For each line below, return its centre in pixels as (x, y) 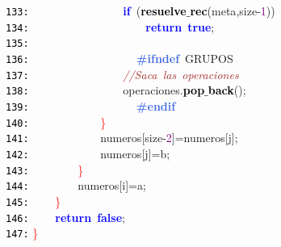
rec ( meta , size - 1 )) (233, 10)
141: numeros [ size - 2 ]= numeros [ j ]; (122, 138)
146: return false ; (65, 217)
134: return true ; (110, 26)
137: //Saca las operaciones (122, 74)
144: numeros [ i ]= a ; (76, 185)
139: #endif (91, 105)
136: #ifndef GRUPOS (120, 58)
